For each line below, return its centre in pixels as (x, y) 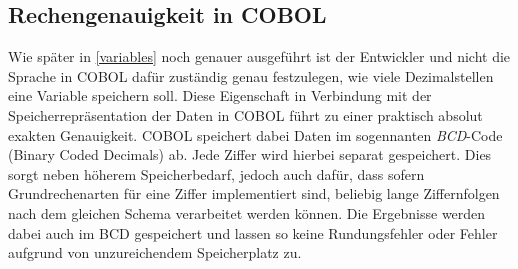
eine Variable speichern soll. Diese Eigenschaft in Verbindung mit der (220, 95)
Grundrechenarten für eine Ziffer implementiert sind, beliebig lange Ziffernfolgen (254, 193)
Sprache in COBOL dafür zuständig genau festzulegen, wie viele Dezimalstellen (251, 75)
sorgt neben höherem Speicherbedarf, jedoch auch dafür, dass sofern (216, 173)
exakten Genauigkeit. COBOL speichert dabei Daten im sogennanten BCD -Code (255, 134)
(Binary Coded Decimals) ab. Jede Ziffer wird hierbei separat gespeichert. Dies (250, 154)
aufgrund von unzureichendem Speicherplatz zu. (155, 252)
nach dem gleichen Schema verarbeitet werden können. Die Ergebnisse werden (247, 212)
